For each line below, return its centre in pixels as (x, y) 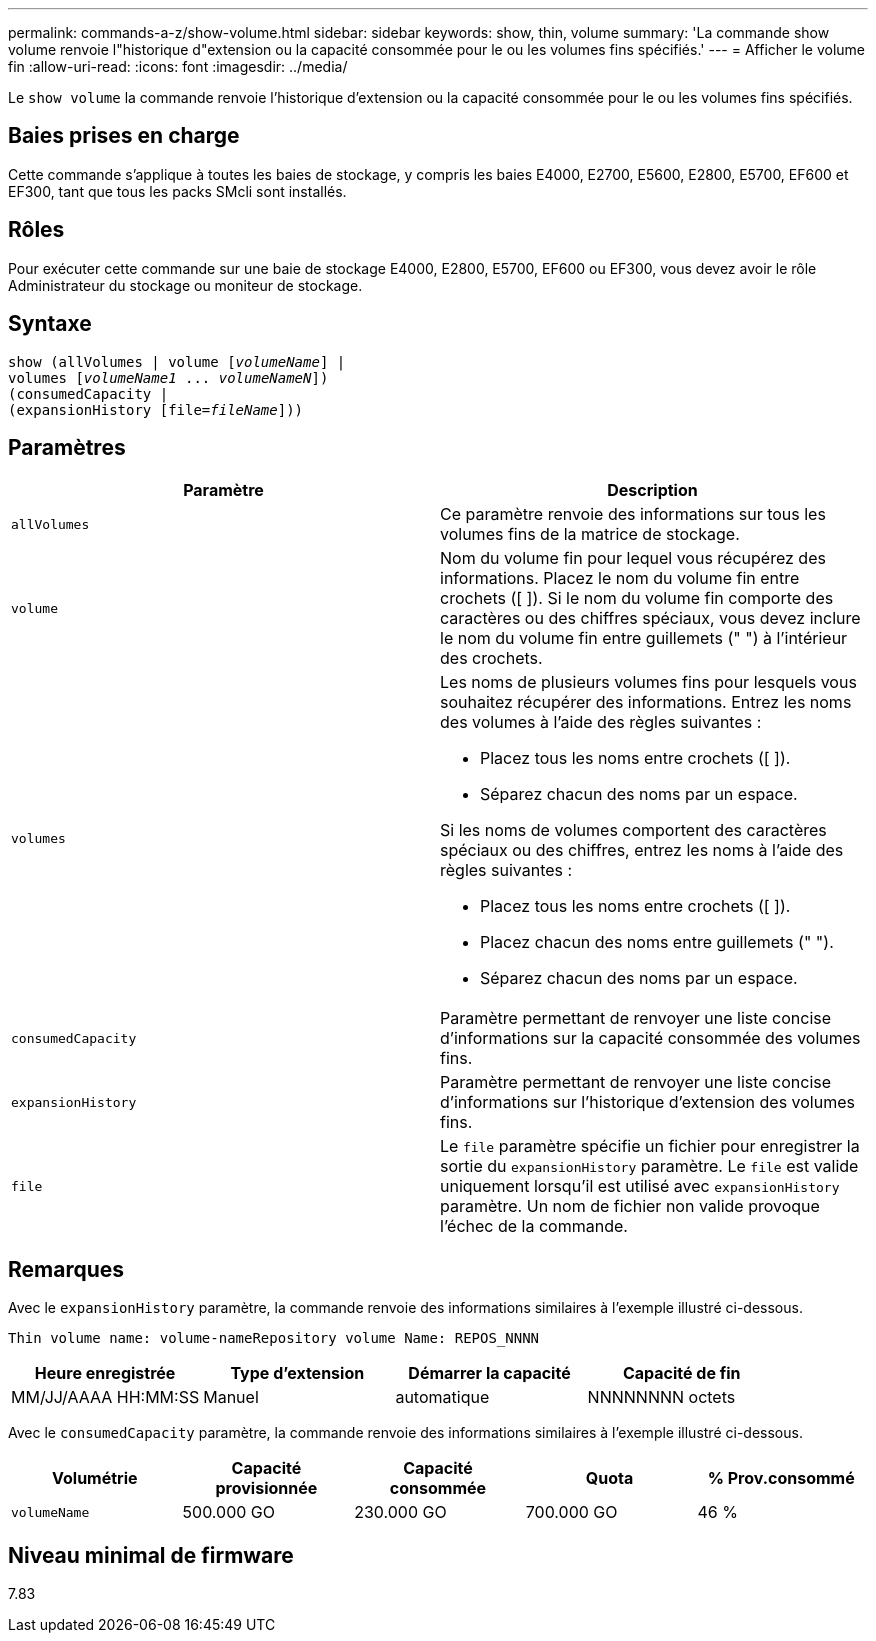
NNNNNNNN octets (661, 1397)
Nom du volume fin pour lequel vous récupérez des (633, 558)
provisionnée (266, 1488)
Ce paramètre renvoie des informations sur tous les (633, 514)
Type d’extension (297, 1373)
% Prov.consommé (781, 1478)
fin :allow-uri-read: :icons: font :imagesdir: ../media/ (178, 66)
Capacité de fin (681, 1373)
